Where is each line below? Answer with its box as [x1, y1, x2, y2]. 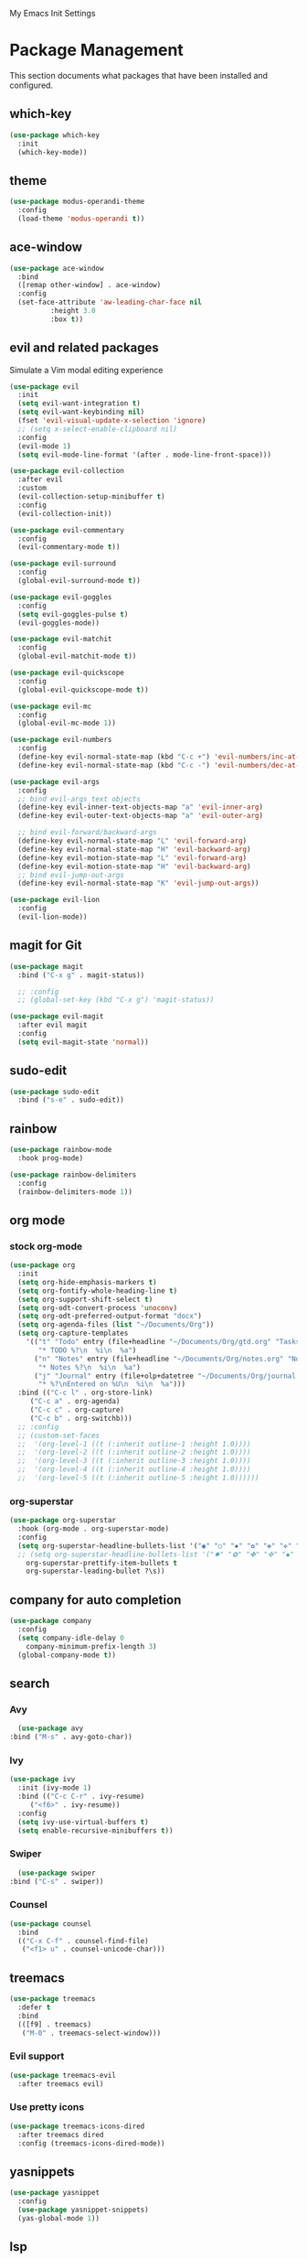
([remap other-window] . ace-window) [17, 281, 162, 290]
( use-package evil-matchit [9, 635, 112, 644]
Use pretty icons [9, 2101, 85, 2114]
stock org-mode [9, 1240, 83, 1253]
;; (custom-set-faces [17, 1431, 101, 1440]
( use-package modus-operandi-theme [9, 197, 145, 207]
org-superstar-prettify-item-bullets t [26, 1558, 178, 1567]
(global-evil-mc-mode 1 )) [17, 718, 117, 728]
